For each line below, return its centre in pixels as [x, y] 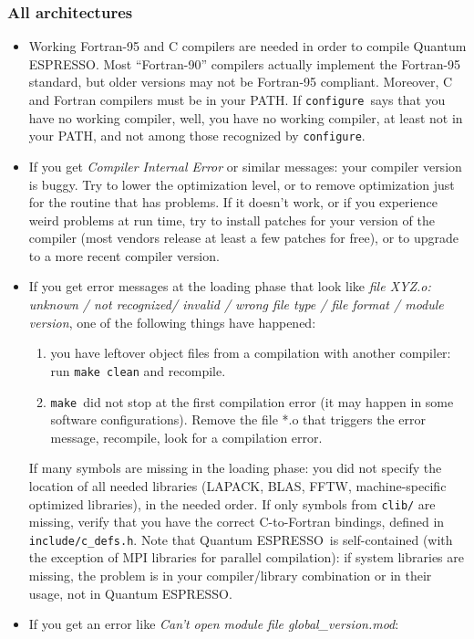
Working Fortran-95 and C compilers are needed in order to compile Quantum [247, 46]
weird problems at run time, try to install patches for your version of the [232, 220]
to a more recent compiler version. [124, 255]
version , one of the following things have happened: [172, 322]
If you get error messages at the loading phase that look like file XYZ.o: [230, 286]
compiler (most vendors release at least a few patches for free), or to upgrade [243, 238]
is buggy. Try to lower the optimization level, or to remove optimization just [242, 184]
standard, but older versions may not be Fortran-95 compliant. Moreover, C [241, 82]
